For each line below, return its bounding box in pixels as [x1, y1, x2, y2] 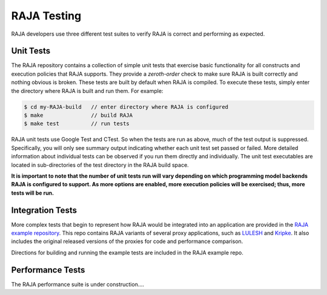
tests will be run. [11, 189, 54, 196]
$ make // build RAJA [24, 112, 133, 118]
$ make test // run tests [24, 120, 130, 127]
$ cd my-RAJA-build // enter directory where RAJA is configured [24, 103, 229, 110]
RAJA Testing [11, 9, 82, 22]
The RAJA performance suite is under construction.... [11, 280, 145, 288]
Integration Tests [11, 205, 77, 215]
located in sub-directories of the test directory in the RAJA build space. [11, 161, 189, 169]
